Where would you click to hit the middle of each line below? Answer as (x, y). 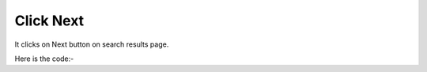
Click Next (49, 21)
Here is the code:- (44, 59)
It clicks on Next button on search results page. (92, 44)
